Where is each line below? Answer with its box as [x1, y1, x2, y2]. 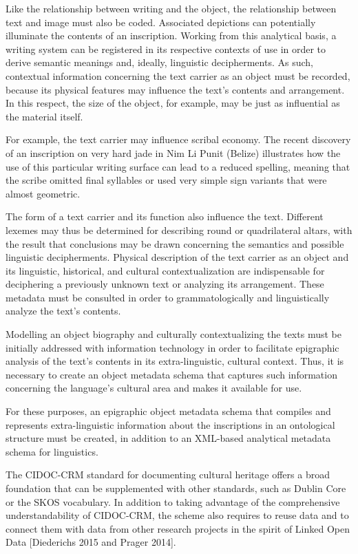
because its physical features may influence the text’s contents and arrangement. [6, 82, 345, 96]
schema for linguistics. [6, 444, 98, 458]
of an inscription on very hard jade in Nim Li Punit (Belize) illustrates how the [6, 145, 341, 160]
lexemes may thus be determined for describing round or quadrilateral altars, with [6, 222, 352, 237]
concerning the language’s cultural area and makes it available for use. [6, 381, 302, 395]
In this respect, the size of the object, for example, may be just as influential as [6, 96, 340, 110]
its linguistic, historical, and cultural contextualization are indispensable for [6, 263, 325, 277]
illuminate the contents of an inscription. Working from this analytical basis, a [6, 28, 337, 43]
